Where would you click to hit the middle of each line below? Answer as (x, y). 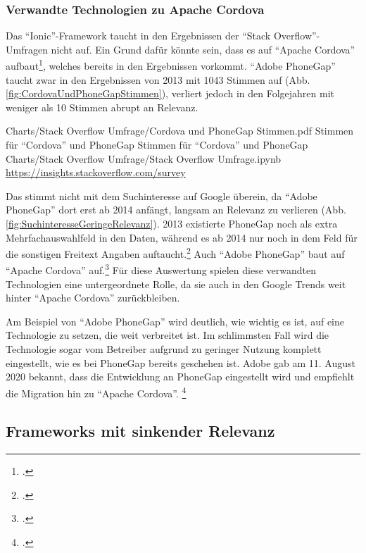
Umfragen (27, 49)
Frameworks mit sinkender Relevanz (140, 431)
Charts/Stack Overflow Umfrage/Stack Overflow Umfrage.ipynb (144, 158)
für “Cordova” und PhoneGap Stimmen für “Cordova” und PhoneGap (157, 145)
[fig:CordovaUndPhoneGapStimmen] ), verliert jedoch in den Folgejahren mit (170, 93)
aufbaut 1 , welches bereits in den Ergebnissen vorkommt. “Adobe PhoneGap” (171, 65)
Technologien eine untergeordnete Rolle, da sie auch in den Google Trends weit (176, 284)
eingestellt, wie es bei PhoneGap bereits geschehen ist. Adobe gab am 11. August (181, 362)
